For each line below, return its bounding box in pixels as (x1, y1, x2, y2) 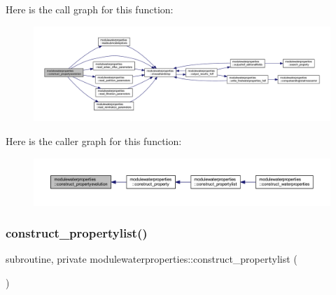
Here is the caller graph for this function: (6, 134, 182, 148)
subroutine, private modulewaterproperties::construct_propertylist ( (6, 252, 297, 266)
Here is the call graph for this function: (6, 2, 174, 16)
